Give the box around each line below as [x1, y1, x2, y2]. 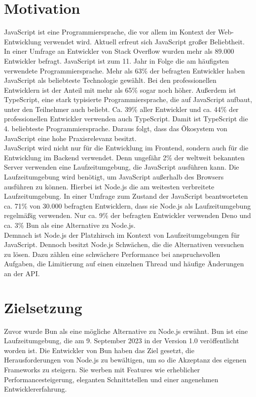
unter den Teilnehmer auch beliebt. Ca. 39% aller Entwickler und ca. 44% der [4, 104, 239, 114]
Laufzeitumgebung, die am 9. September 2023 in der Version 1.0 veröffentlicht [4, 335, 239, 346]
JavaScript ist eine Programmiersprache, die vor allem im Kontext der [4, 27, 216, 37]
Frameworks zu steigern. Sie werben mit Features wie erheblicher [4, 364, 200, 375]
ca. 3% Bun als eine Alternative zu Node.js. [4, 220, 136, 230]
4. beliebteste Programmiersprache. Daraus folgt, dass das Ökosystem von [4, 123, 227, 134]
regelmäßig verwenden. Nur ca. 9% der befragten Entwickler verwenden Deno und [4, 210, 251, 220]
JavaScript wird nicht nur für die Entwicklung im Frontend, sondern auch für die [4, 143, 249, 153]
